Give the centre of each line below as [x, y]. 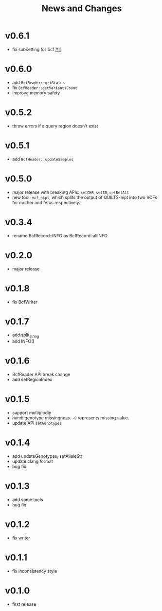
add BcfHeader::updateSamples [43, 159]
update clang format [33, 461]
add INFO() [23, 341]
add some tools [27, 500]
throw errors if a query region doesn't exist [55, 126]
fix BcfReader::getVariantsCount [45, 88]
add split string [26, 335]
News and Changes [82, 9]
